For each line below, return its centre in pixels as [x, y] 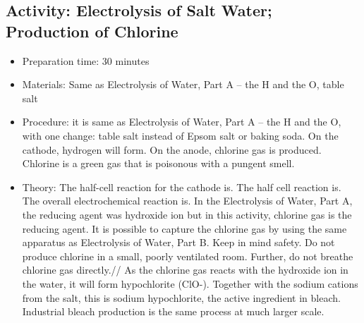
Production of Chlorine [92, 31]
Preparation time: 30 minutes [86, 60]
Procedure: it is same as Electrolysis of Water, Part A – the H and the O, [182, 122]
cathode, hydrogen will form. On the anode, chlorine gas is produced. [172, 149]
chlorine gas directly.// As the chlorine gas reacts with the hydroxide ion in [185, 270]
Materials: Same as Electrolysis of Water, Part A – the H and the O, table [183, 84]
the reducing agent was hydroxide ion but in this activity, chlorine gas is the [187, 214]
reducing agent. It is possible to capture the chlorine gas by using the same [184, 228]
